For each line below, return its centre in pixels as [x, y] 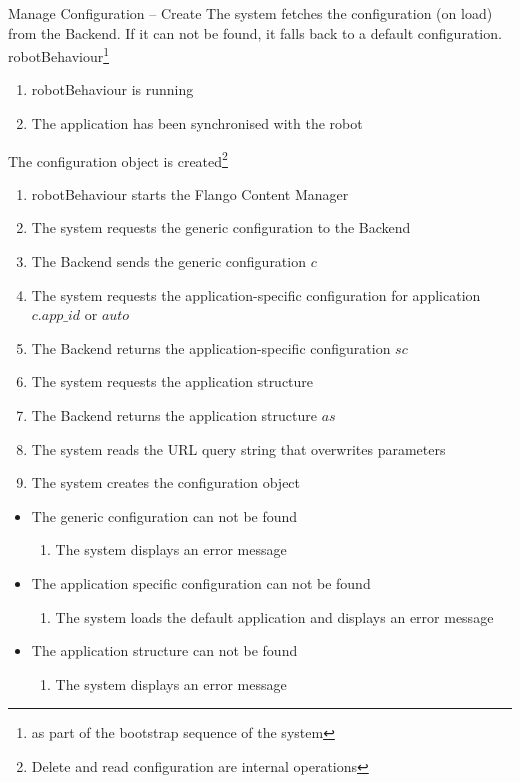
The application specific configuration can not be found [201, 583]
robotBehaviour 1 [59, 54]
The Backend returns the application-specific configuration [211, 347]
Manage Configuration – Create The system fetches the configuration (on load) [250, 13]
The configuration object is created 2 [118, 159]
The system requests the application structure [172, 381]
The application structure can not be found [164, 650]
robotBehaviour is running [112, 89]
